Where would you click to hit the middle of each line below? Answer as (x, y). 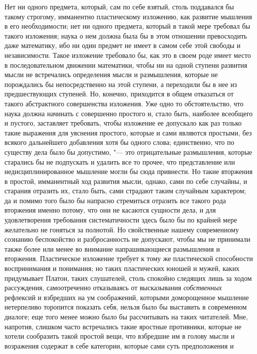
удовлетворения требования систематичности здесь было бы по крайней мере (121, 220)
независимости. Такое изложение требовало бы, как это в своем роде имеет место (128, 55)
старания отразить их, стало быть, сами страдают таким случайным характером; (125, 191)
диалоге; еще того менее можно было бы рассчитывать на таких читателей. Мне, (126, 316)
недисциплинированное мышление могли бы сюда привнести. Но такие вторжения (129, 171)
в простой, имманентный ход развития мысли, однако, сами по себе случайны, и (126, 181)
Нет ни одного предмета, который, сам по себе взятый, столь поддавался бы (119, 6)
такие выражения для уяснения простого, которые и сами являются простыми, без (128, 132)
